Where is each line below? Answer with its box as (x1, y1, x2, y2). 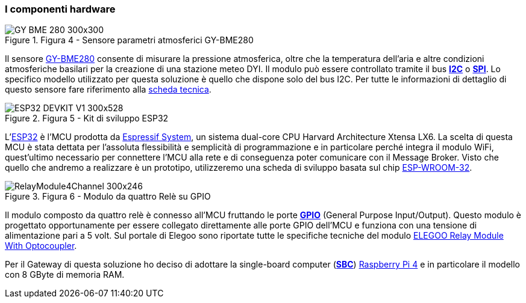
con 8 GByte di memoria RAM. (5, 269, 125, 280)
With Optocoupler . (5, 240, 77, 251)
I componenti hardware (5, 3, 116, 15)
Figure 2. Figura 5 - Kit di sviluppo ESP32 (5, 113, 169, 124)
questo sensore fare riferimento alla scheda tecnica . (5, 84, 211, 95)
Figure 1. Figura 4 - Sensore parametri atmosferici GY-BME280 (5, 35, 254, 46)
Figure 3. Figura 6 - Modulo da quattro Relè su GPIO (5, 191, 211, 202)
